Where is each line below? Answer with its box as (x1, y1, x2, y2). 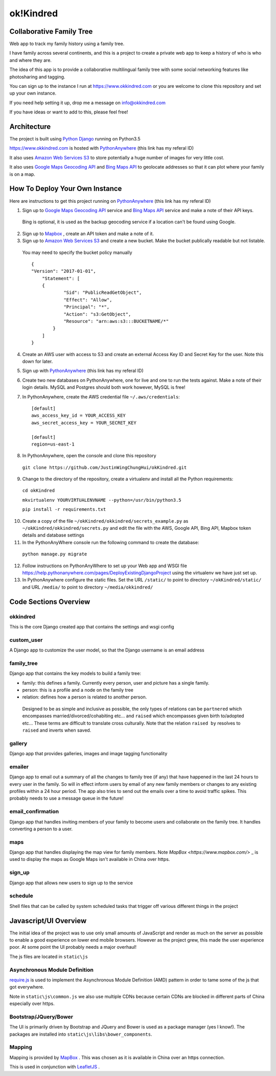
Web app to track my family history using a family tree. (9, 41, 125, 47)
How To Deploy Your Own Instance (9, 184, 122, 193)
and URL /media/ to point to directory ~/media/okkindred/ (22, 584, 153, 590)
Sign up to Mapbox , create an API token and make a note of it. (22, 230, 154, 237)
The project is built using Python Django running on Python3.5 (9, 136, 141, 142)
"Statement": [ (41, 275, 80, 281)
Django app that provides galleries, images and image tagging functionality (9, 751, 168, 757)
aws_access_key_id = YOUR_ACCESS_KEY (31, 413, 126, 418)
